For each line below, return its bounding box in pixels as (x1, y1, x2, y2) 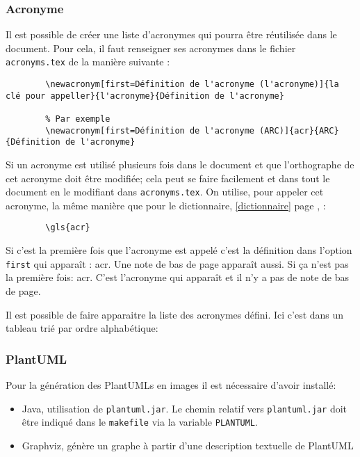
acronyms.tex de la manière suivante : (6, 54, 170, 69)
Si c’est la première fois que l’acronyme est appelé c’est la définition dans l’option (6, 243, 352, 257)
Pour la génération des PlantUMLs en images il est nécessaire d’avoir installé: (6, 377, 336, 392)
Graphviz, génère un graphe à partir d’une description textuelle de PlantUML (22, 438, 354, 452)
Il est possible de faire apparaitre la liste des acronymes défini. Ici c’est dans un (6, 307, 344, 321)
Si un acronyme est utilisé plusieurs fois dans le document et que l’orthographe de (6, 157, 354, 171)
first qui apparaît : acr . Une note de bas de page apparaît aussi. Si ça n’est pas (6, 256, 349, 271)
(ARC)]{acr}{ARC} (259, 125, 339, 136)
